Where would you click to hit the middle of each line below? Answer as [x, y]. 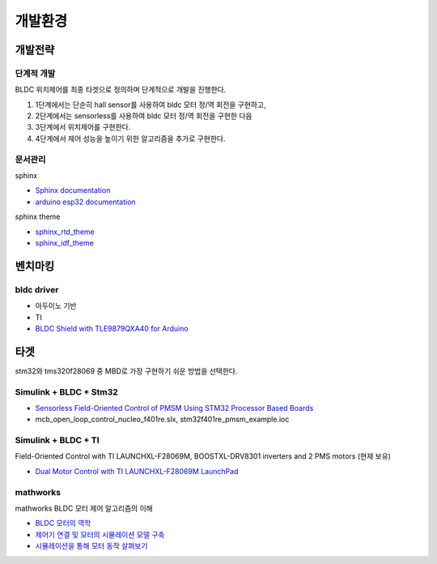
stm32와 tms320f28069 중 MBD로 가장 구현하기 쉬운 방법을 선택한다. [126, 371]
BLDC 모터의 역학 [63, 523]
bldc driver [37, 289]
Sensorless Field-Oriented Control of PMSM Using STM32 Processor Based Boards [174, 408]
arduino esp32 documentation [86, 202]
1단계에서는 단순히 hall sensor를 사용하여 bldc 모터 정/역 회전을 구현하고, [151, 105]
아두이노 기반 [56, 306]
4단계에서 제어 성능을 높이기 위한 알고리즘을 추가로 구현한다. [130, 139]
